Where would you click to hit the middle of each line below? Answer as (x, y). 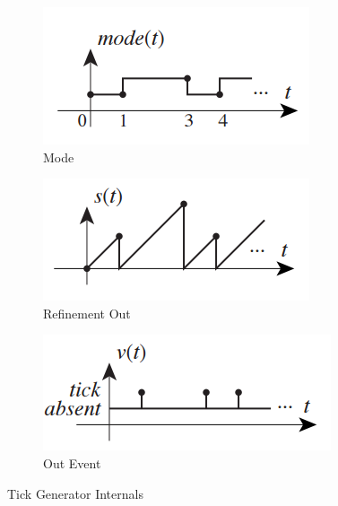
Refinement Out (87, 313)
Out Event (72, 462)
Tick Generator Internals (75, 493)
